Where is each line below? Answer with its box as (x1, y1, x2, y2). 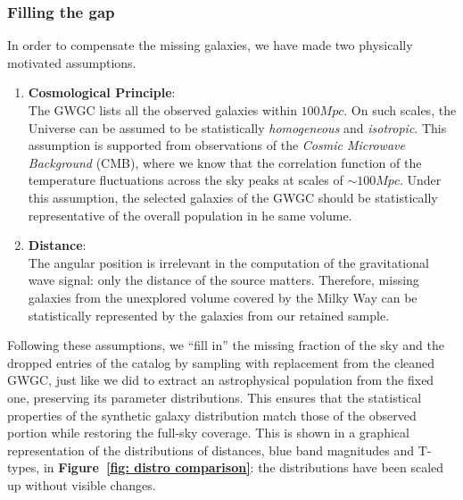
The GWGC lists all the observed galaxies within (28, 101, 297, 119)
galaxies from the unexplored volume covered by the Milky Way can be (28, 287, 418, 306)
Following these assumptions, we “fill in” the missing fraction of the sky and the (7, 336, 444, 354)
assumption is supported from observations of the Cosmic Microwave (28, 136, 405, 154)
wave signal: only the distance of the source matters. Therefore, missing (28, 271, 419, 289)
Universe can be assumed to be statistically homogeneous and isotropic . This (28, 118, 447, 137)
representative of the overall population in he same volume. (28, 205, 352, 224)
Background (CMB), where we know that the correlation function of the (28, 153, 422, 171)
